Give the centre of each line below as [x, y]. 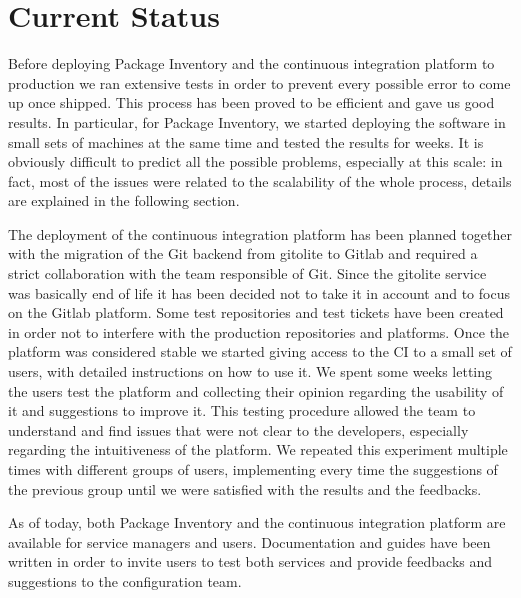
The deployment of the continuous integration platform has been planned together [260, 233]
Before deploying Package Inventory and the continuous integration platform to [251, 63]
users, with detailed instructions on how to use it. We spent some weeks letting [250, 371]
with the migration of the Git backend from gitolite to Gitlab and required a [243, 253]
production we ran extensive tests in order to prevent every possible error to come [259, 82]
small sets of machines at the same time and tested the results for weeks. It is [246, 141]
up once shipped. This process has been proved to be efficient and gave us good [251, 102]
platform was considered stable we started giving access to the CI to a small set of [260, 351]
